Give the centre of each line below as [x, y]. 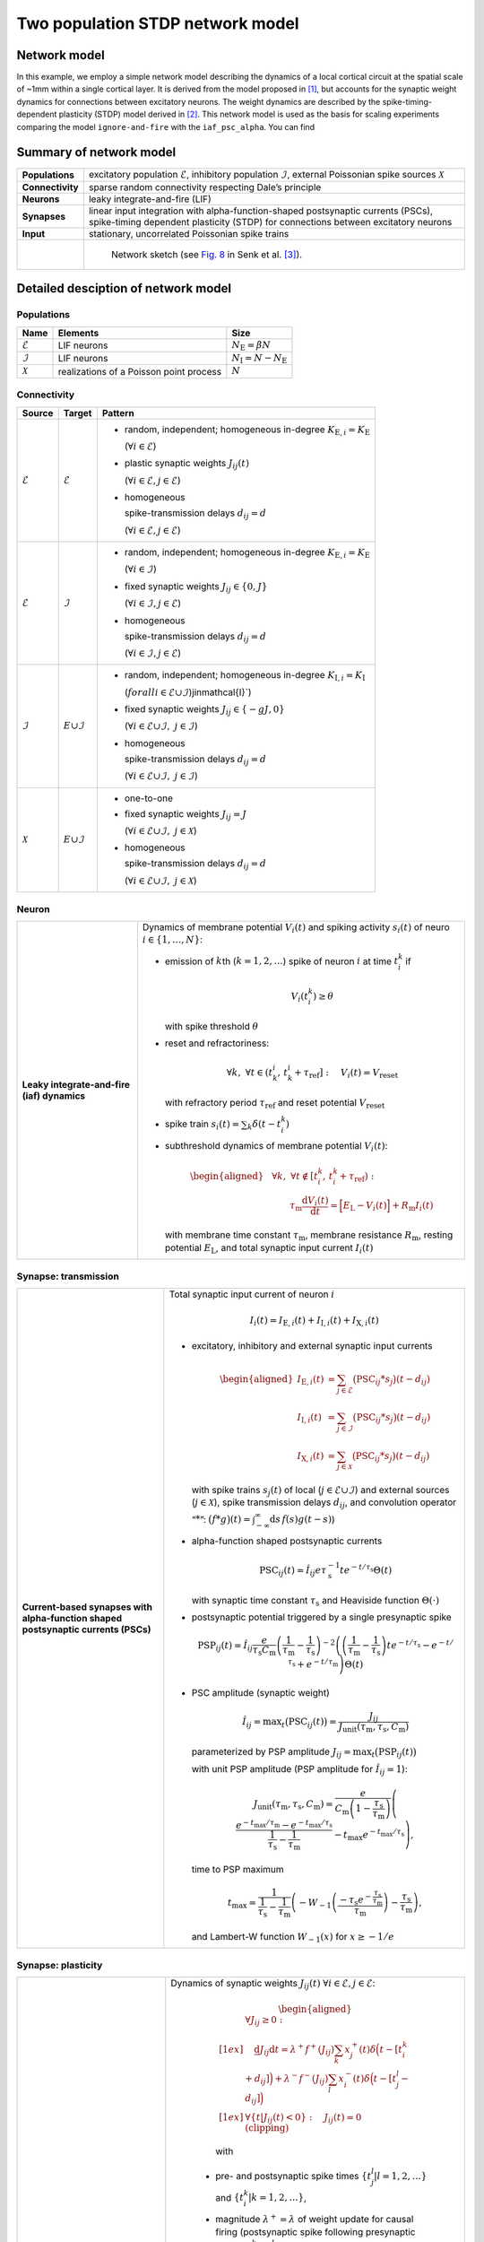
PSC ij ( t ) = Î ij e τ [293, 1571]
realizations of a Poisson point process [140, 371]
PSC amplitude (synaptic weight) [261, 1693]
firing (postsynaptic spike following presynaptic [315, 2231]
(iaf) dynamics [54, 1096]
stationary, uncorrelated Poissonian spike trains [189, 233]
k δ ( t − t [264, 1125]
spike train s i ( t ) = [202, 1125]
